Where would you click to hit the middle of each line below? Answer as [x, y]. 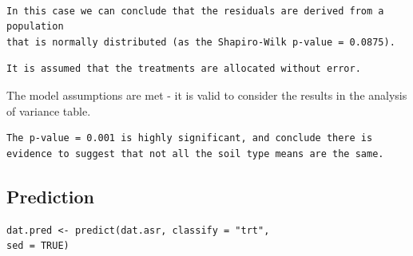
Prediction [50, 196]
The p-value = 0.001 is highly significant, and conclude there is [190, 138]
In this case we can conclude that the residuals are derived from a [195, 11]
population [35, 27]
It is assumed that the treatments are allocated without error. [184, 69]
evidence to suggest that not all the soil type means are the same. [195, 154]
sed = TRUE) [38, 246]
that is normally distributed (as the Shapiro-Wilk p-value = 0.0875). [201, 42]
